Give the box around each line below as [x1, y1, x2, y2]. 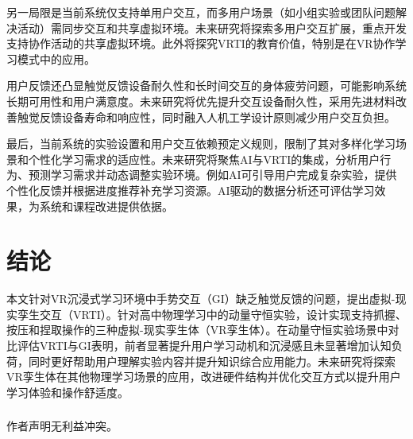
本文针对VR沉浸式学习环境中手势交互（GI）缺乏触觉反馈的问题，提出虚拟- [6, 290, 396, 307]
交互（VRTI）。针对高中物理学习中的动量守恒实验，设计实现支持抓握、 [39, 305, 407, 322]
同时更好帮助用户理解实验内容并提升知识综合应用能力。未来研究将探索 [28, 352, 396, 369]
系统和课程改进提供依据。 [39, 197, 173, 214]
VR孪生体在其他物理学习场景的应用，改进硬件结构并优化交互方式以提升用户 [6, 368, 401, 385]
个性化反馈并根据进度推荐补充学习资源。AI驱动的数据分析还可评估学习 [6, 181, 375, 198]
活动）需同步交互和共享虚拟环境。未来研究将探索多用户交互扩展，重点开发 [17, 19, 407, 36]
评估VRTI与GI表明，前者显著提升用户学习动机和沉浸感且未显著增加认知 [17, 337, 392, 354]
